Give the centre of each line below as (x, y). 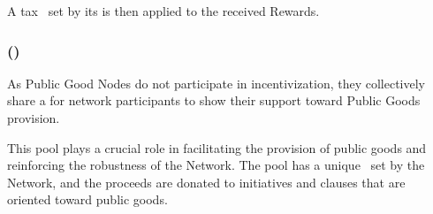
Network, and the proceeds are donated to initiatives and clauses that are (206, 182)
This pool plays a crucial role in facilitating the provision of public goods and (217, 147)
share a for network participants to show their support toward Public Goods (214, 100)
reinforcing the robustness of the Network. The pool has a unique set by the (216, 165)
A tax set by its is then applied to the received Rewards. (163, 11)
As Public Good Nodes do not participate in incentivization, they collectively (216, 83)
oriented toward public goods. (87, 199)
